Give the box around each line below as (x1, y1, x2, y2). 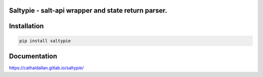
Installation (9, 22, 44, 30)
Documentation (9, 52, 57, 60)
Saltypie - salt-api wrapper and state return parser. (9, 6, 168, 15)
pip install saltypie (19, 38, 71, 43)
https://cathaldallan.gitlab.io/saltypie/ (9, 65, 84, 71)
